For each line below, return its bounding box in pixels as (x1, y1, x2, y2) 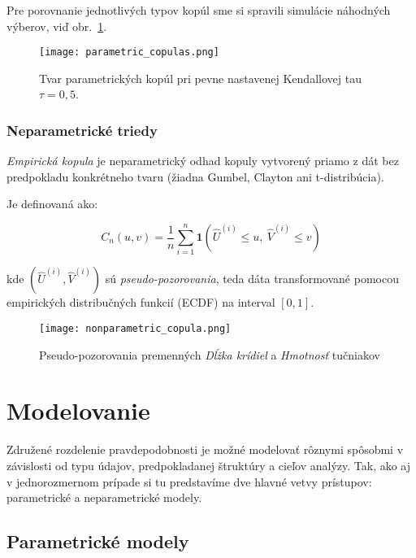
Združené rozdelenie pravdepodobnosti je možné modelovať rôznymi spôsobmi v (6, 441, 404, 458)
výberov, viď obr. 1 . (6, 17, 107, 34)
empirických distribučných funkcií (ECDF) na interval (6, 294, 275, 311)
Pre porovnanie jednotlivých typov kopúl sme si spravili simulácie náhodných (6, 2, 391, 18)
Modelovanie (6, 394, 150, 427)
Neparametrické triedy (6, 120, 158, 140)
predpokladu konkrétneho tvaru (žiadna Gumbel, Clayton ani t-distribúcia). (6, 168, 384, 185)
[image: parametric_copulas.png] (39, 46, 219, 59)
